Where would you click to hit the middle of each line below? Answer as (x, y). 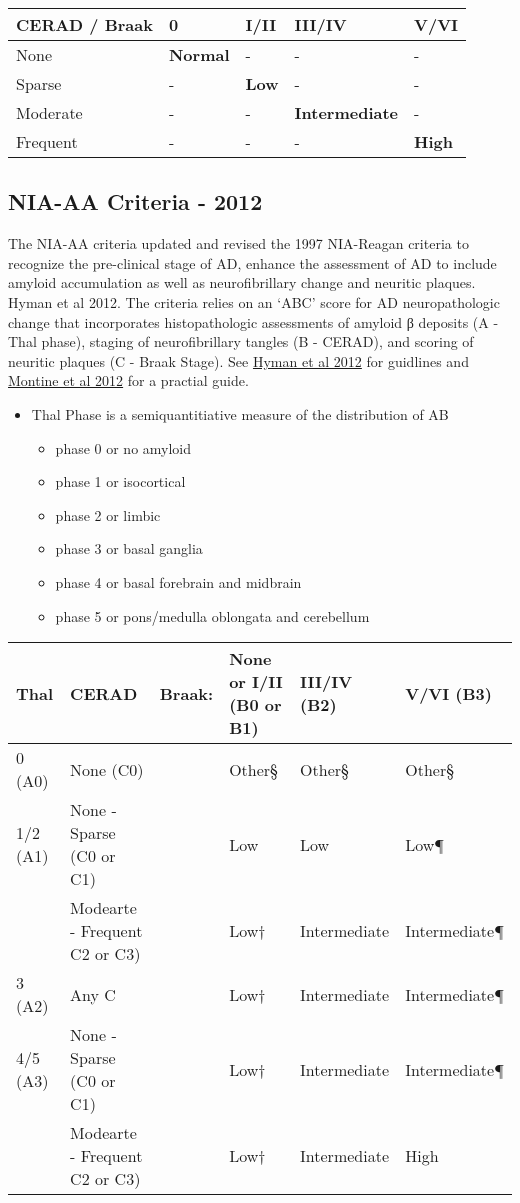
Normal (199, 54)
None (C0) (107, 769)
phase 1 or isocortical (120, 481)
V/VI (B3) (448, 693)
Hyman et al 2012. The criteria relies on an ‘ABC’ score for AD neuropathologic (254, 301)
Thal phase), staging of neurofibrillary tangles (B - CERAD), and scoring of (241, 341)
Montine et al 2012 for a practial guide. (128, 380)
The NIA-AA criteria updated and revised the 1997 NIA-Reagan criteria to (238, 243)
